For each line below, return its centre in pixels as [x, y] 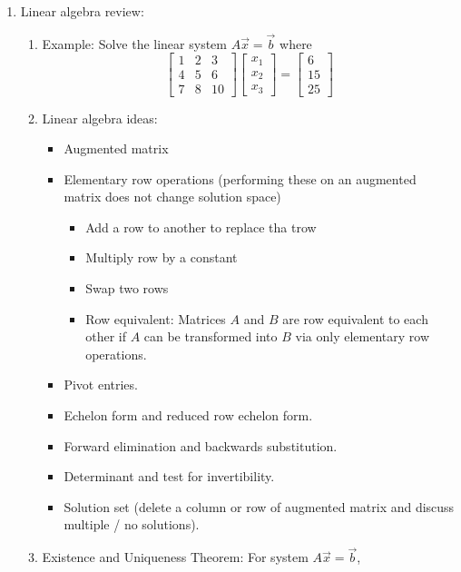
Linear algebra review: [82, 11]
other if [106, 336]
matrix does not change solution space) [172, 197]
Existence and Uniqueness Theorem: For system [175, 557]
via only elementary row [362, 336]
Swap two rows [127, 288]
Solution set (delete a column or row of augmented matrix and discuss [259, 506]
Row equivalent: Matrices [156, 318]
